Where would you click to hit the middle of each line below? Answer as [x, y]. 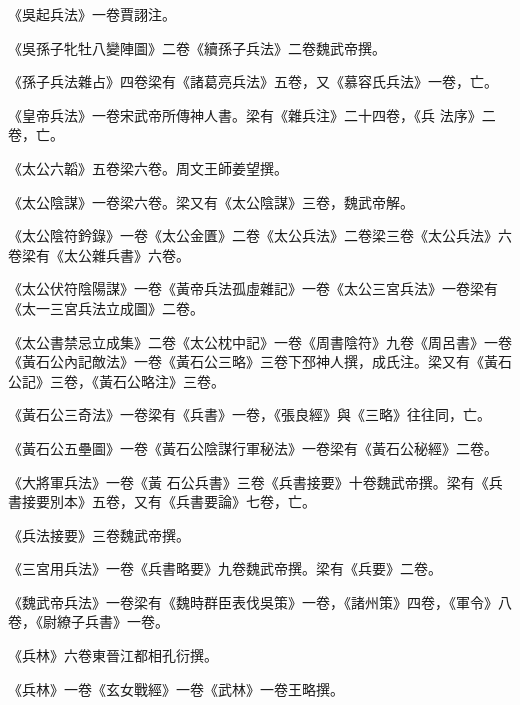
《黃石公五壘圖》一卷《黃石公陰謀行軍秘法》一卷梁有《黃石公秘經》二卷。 [253, 447]
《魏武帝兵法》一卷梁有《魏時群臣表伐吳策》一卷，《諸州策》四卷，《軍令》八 [260, 601]
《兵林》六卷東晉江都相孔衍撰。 [113, 655]
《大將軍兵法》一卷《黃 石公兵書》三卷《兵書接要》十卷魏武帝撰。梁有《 [248, 481]
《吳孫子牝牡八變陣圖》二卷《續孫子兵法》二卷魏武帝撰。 [197, 47]
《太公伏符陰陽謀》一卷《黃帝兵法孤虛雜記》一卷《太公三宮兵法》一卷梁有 [253, 288]
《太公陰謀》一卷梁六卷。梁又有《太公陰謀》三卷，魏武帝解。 [211, 201]
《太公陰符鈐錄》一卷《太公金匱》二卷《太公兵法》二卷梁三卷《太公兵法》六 [260, 235]
